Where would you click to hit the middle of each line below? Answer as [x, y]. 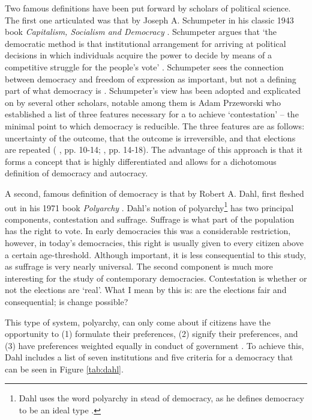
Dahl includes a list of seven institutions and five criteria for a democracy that [149, 357]
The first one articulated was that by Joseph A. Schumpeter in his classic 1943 [149, 20]
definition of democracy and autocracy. [76, 173]
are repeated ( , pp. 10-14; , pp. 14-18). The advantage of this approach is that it [154, 150]
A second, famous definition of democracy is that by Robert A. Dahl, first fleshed [154, 193]
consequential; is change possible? [67, 301]
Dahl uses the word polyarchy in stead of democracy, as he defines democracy [161, 398]
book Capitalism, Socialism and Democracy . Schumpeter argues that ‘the [141, 32]
